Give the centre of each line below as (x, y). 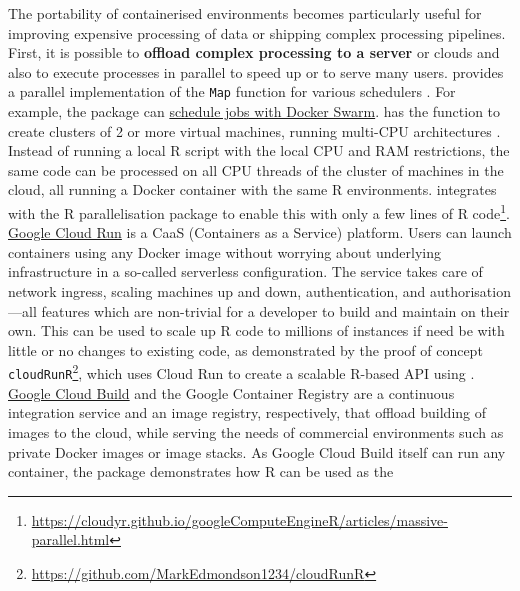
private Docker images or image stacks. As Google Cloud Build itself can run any (257, 451)
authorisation (470, 291)
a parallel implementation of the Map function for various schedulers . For (232, 91)
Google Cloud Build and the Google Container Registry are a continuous (231, 392)
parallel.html (70, 539)
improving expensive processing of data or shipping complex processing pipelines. (257, 32)
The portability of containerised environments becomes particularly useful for (245, 13)
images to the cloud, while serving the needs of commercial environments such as (256, 431)
